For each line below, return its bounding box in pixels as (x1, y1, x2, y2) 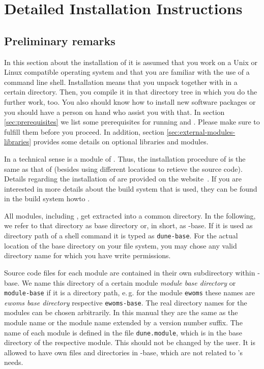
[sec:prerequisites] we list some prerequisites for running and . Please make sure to (4, 116, 260, 127)
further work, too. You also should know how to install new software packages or (4, 96, 256, 107)
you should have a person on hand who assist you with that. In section (4, 106, 225, 117)
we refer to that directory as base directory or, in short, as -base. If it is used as (4, 220, 253, 231)
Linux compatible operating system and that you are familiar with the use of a (4, 67, 250, 77)
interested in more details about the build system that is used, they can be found (4, 183, 257, 194)
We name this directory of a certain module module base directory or (22, 277, 236, 288)
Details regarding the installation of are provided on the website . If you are (4, 173, 242, 184)
